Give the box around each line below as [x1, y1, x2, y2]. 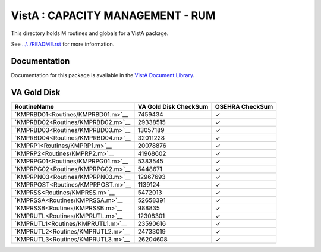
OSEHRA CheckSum [215, 102, 273, 111]
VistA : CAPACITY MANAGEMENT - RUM [11, 9, 216, 22]
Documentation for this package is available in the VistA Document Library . [11, 71, 195, 78]
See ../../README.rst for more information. [11, 40, 115, 48]
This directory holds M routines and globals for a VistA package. [11, 30, 169, 37]
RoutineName [14, 102, 55, 111]
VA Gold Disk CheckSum [137, 102, 209, 111]
